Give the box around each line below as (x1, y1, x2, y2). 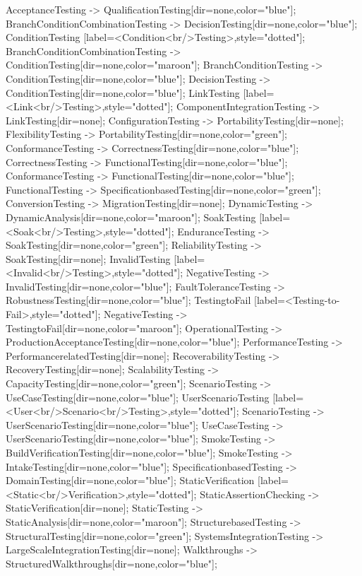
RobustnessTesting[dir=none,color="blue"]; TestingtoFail (6, 293, 251, 307)
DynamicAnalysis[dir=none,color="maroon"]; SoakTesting (6, 209, 256, 224)
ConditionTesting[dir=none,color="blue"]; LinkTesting (6, 85, 240, 100)
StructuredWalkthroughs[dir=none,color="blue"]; (6, 556, 217, 570)
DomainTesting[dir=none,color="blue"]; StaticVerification (6, 473, 255, 488)
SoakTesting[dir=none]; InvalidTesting (6, 251, 171, 266)
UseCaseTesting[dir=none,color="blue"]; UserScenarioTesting (6, 389, 270, 404)
